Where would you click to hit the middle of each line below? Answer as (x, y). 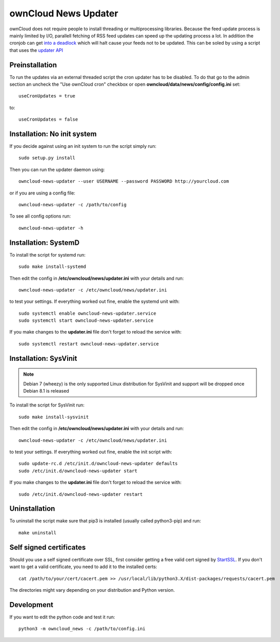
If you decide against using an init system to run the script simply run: (83, 146)
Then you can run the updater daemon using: (57, 169)
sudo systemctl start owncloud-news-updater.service (86, 320)
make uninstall (38, 533)
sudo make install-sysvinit (54, 417)
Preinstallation (33, 65)
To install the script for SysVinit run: (47, 405)
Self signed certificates (48, 547)
